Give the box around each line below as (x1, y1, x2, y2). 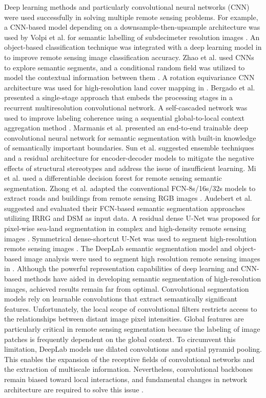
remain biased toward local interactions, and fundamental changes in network (4, 373, 248, 384)
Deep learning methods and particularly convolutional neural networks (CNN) (4, 2, 250, 12)
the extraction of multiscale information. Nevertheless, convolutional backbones (4, 364, 253, 374)
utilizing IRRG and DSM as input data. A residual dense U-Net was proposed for (4, 213, 260, 223)
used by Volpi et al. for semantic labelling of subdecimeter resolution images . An (4, 31, 260, 42)
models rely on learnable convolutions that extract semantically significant (4, 293, 238, 304)
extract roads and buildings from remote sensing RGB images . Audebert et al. (4, 193, 252, 203)
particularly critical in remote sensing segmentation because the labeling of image (4, 324, 260, 334)
